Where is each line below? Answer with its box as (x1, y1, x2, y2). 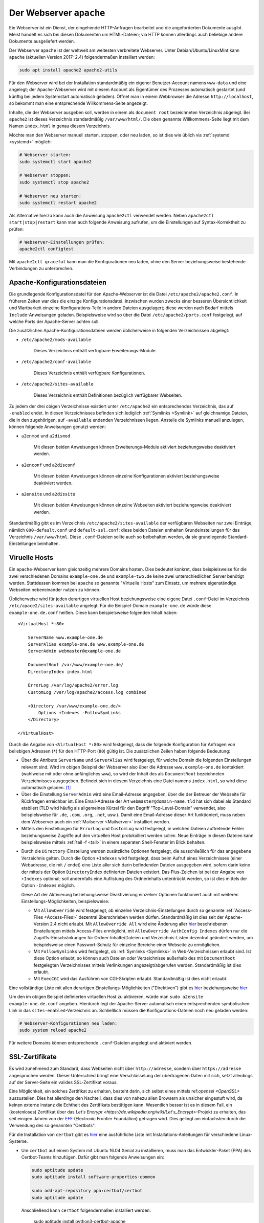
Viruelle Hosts (9, 553, 53, 562)
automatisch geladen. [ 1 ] (21, 784, 71, 790)
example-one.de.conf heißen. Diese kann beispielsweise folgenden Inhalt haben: (9, 610, 178, 615)
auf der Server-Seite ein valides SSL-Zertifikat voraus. (9, 1079, 118, 1086)
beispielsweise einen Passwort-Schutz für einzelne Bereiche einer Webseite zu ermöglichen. (33, 942, 221, 948)
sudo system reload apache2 (19, 1027, 87, 1033)
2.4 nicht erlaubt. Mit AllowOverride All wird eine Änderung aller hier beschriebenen (49, 921, 228, 927)
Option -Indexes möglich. (21, 883, 75, 888)
